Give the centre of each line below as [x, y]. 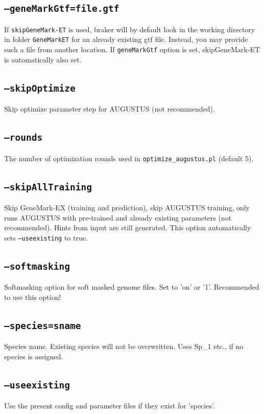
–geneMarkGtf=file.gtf [62, 9]
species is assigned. [34, 356]
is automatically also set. [43, 59]
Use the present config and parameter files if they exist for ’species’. [110, 406]
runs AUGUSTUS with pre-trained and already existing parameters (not [118, 217]
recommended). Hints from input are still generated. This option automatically [128, 227]
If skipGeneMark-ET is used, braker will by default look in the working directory [130, 29]
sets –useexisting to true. [46, 237]
